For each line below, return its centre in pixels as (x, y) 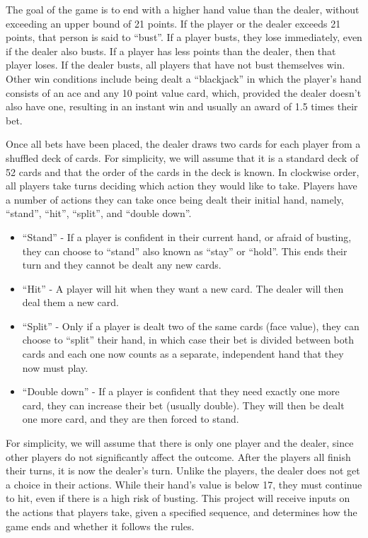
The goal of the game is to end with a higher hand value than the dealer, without (183, 9)
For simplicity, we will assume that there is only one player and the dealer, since (180, 443)
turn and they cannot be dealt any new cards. (122, 265)
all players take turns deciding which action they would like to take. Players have (182, 186)
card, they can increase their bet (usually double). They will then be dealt (183, 405)
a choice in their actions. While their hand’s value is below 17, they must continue (184, 484)
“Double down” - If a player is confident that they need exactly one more (181, 391)
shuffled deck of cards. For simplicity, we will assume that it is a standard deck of (182, 157)
